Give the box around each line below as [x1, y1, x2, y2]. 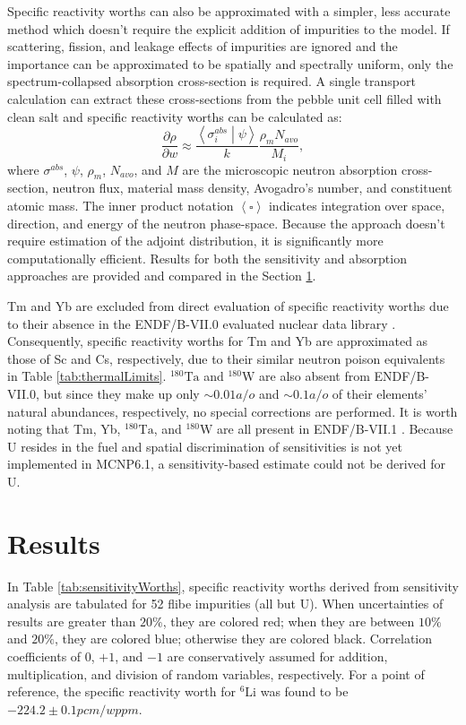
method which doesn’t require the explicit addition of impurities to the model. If [7, 19, 450, 38]
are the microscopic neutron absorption [182, 160, 398, 178]
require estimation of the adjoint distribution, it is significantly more [7, 231, 384, 250]
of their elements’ [332, 384, 427, 402]
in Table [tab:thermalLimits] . [7, 367, 167, 385]
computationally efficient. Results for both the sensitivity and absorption [7, 248, 407, 267]
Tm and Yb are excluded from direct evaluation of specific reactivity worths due [7, 297, 449, 315]
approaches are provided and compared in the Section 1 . [7, 266, 316, 285]
